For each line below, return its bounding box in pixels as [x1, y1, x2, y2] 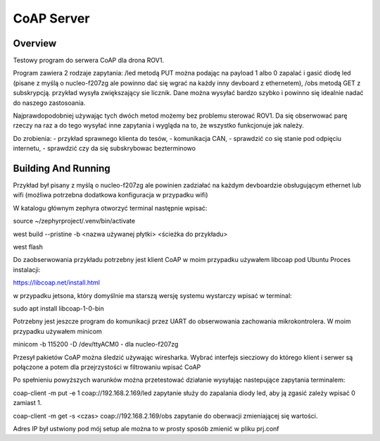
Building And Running [13, 163, 110, 174]
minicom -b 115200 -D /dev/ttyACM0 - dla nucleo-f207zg [13, 340, 179, 349]
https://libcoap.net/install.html [13, 278, 100, 287]
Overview [13, 37, 57, 49]
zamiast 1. [13, 399, 42, 407]
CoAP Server [13, 11, 90, 26]
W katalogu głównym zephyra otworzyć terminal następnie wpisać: [13, 204, 208, 212]
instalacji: [13, 265, 41, 274]
